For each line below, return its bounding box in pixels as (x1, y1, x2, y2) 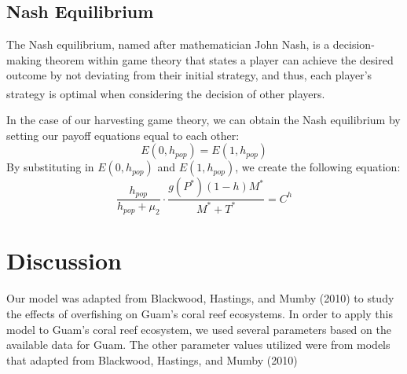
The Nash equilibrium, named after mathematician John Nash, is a (6, 36, 330, 53)
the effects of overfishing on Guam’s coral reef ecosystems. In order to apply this (6, 305, 393, 321)
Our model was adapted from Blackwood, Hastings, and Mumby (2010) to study (6, 290, 394, 306)
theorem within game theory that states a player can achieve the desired (45, 51, 394, 68)
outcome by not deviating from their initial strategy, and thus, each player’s (6, 67, 372, 83)
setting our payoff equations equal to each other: (6, 126, 240, 143)
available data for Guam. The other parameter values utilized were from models (6, 336, 390, 353)
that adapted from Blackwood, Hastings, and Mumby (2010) (6, 351, 298, 368)
